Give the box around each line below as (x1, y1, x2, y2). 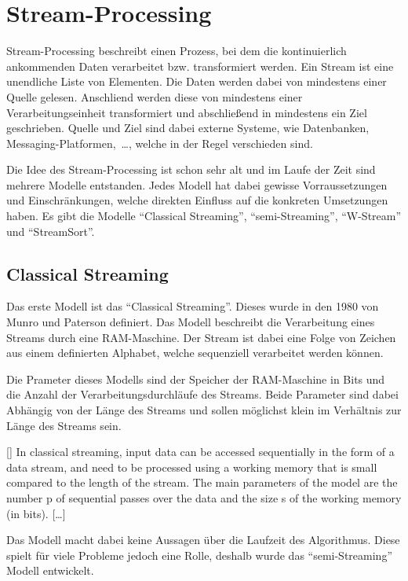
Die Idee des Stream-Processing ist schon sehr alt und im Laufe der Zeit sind (6, 161, 376, 178)
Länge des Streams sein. (6, 417, 122, 433)
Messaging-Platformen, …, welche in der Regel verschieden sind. (6, 134, 313, 151)
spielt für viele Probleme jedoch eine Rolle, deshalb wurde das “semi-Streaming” (6, 546, 392, 563)
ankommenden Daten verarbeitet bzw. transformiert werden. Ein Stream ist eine (6, 57, 394, 74)
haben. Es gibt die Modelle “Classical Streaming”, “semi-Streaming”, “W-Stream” (6, 208, 402, 224)
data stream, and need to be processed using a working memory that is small (6, 458, 377, 475)
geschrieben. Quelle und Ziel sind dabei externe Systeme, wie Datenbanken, (6, 120, 370, 136)
